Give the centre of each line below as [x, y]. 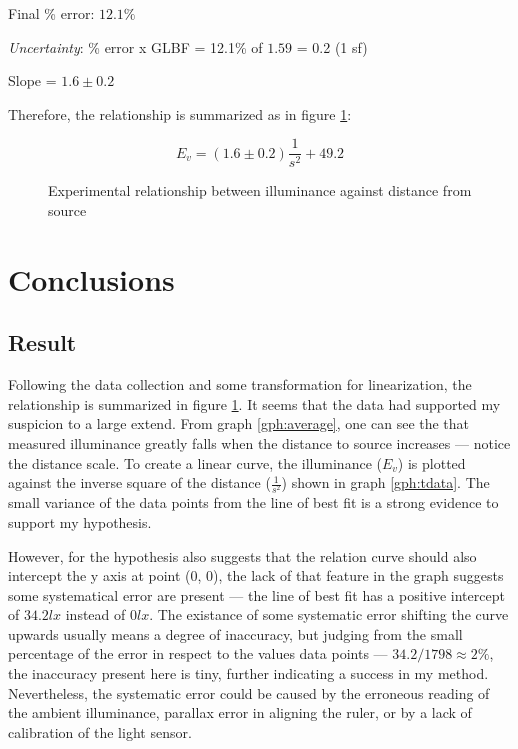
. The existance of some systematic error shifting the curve [329, 614]
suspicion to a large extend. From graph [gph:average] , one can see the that [239, 423]
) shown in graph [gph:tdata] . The [385, 482]
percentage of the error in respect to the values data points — [198, 653]
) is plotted [431, 462]
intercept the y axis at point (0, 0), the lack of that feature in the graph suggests [256, 575]
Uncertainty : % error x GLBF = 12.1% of [135, 46]
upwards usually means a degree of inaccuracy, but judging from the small [235, 633]
